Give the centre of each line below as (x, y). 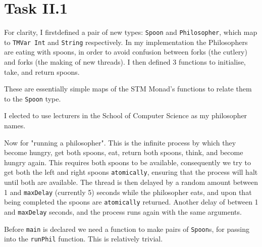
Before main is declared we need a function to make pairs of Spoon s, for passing (127, 229)
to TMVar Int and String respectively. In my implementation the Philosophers (126, 42)
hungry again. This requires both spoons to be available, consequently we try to (128, 162)
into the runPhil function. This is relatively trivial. (84, 239)
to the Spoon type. (33, 98)
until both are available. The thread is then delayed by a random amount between (131, 182)
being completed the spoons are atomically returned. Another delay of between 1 (131, 202)
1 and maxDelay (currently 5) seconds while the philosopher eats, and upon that (128, 192)
